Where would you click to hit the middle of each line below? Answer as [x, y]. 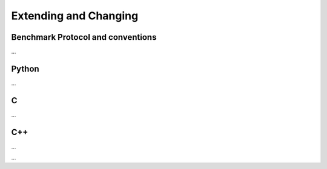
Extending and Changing [75, 16]
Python [25, 69]
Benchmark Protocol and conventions [84, 37]
